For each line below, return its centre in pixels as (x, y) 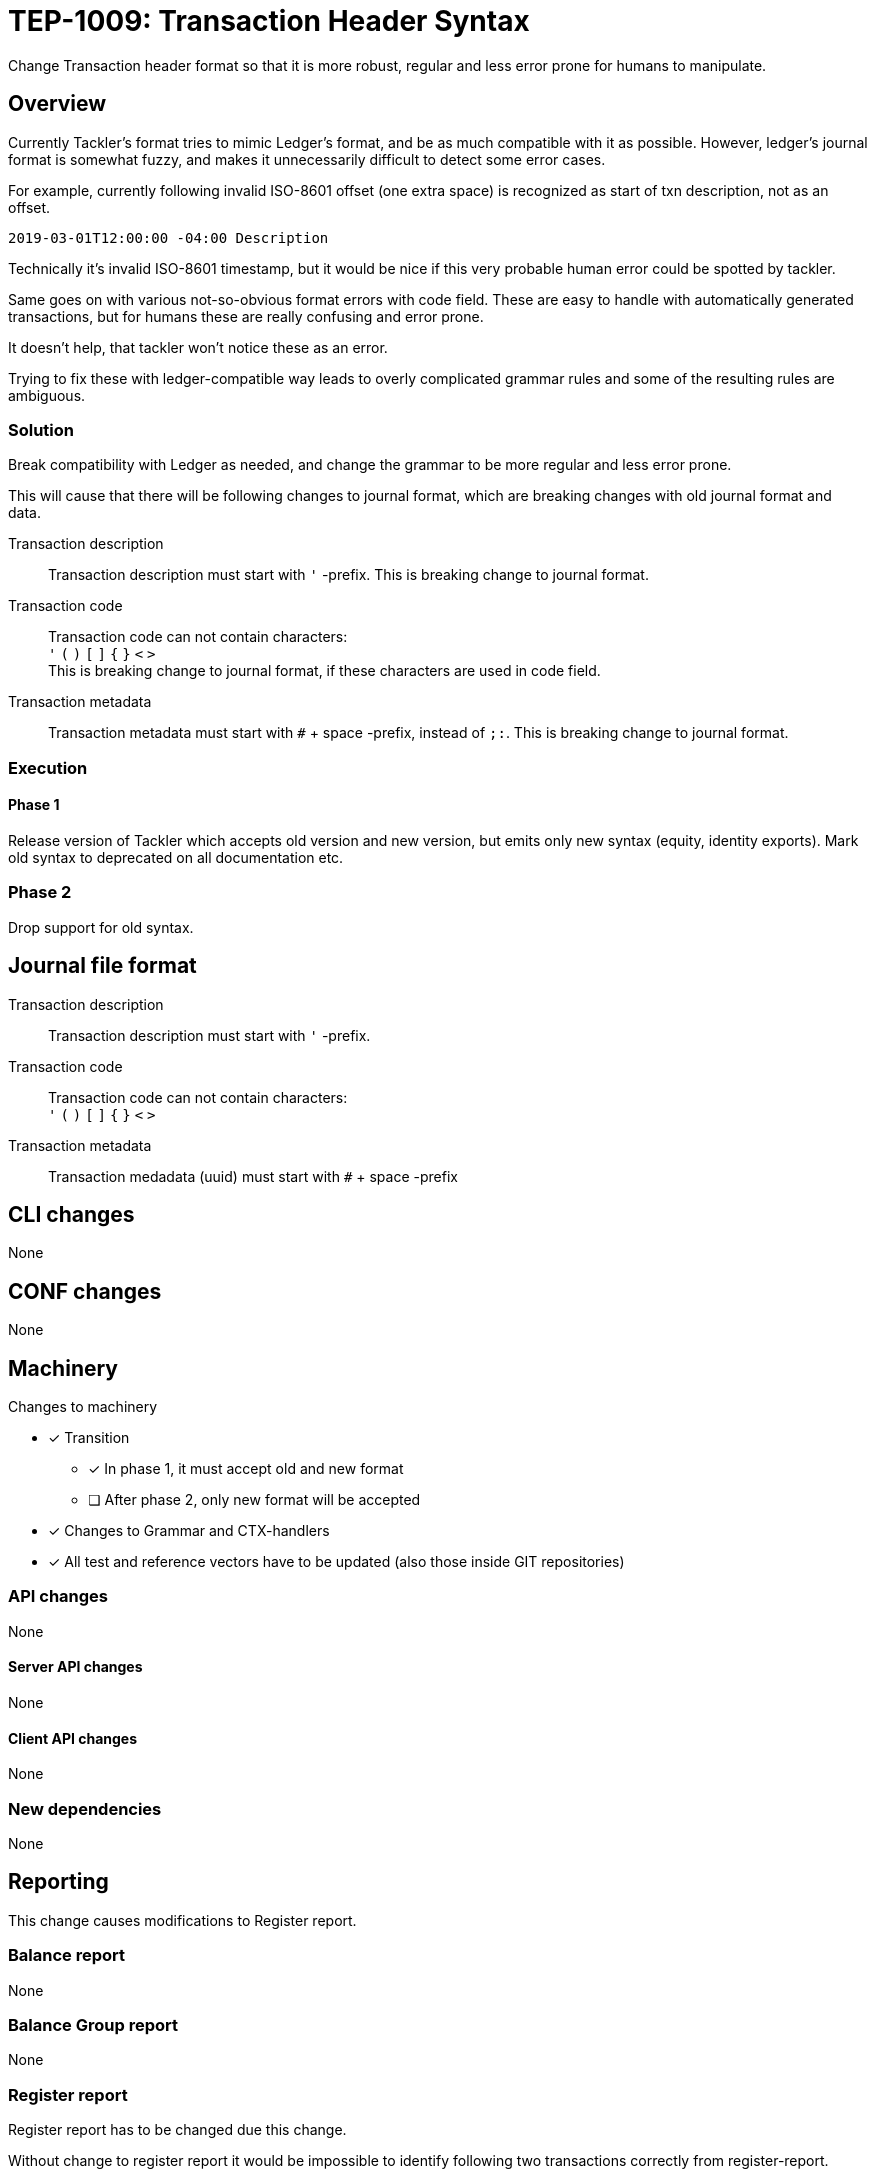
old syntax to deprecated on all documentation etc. (176, 857)
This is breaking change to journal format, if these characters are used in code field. (324, 671)
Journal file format (102, 966)
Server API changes (75, 1667)
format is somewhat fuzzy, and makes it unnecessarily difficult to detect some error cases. (307, 159)
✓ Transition (89, 1438)
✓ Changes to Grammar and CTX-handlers (189, 1531)
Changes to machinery (83, 1407)
